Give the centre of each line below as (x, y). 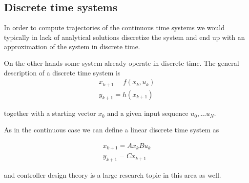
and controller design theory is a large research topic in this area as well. (113, 174)
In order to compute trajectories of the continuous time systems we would (114, 27)
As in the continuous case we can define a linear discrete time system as (112, 130)
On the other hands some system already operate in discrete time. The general (122, 63)
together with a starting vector (50, 113)
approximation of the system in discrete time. (72, 46)
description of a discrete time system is (62, 72)
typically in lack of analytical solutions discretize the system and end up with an (124, 37)
